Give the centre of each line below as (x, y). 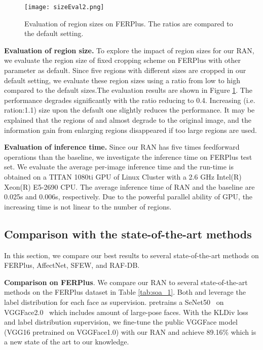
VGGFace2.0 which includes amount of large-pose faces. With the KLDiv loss (126, 312)
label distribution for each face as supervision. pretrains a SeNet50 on (114, 302)
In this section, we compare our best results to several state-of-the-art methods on (131, 255)
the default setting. (54, 33)
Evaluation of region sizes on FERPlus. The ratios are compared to (129, 23)
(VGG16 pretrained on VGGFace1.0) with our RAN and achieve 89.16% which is (130, 331)
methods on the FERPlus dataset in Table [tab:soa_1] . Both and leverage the (125, 292)
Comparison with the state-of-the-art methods (128, 234)
